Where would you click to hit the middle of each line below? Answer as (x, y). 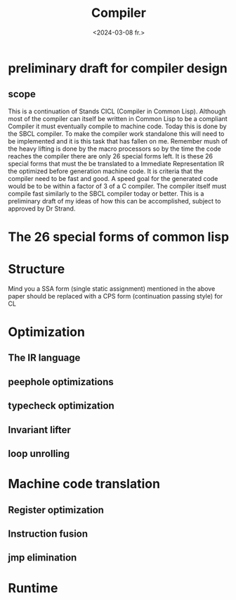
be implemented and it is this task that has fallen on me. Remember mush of (118, 141)
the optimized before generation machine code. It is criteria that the (106, 171)
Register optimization (56, 510)
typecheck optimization (61, 406)
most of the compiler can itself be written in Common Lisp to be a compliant (118, 118)
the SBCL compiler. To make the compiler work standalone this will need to (116, 133)
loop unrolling (39, 454)
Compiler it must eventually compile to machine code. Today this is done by (117, 126)
